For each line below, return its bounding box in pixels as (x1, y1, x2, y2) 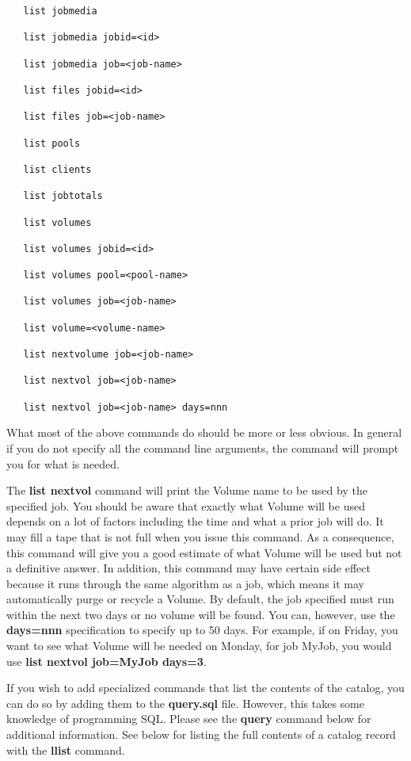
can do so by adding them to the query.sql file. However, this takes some (6, 694, 364, 711)
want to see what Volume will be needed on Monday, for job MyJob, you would (6, 637, 392, 654)
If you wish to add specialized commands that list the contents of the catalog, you (6, 679, 405, 696)
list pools (23, 137, 81, 149)
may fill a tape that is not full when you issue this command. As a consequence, (6, 528, 394, 545)
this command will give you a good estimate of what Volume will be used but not (6, 544, 402, 560)
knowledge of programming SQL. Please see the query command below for (6, 710, 371, 727)
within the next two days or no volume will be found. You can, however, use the (6, 606, 395, 622)
